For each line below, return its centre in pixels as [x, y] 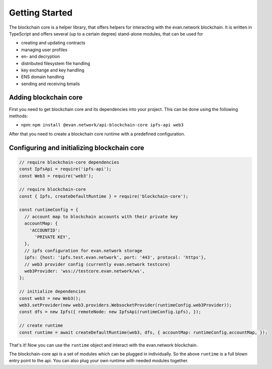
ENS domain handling [43, 77]
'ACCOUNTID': [45, 230]
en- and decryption [41, 56]
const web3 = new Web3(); [50, 298]
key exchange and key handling [53, 70]
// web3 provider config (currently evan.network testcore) [97, 264]
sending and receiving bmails [51, 84]
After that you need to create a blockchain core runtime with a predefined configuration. [97, 134]
